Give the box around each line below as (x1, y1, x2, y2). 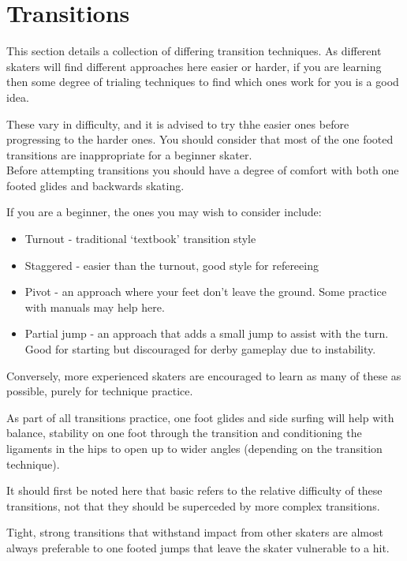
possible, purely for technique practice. (6, 383, 193, 399)
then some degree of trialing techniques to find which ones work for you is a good (6, 73, 399, 90)
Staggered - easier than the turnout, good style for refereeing (24, 256, 319, 273)
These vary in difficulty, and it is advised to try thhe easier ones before (6, 115, 349, 132)
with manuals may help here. (24, 298, 165, 315)
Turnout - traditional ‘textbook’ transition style (24, 230, 256, 247)
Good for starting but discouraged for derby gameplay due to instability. (24, 341, 376, 357)
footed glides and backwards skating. (6, 177, 185, 193)
